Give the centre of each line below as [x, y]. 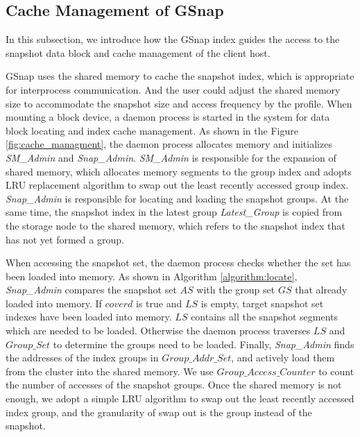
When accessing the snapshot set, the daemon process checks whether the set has [178, 263]
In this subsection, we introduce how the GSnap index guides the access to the [173, 39]
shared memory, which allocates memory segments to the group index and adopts [179, 171]
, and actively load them [283, 358]
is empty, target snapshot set [262, 303]
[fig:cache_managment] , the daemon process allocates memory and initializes [169, 144]
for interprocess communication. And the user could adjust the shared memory [173, 89]
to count [336, 371]
